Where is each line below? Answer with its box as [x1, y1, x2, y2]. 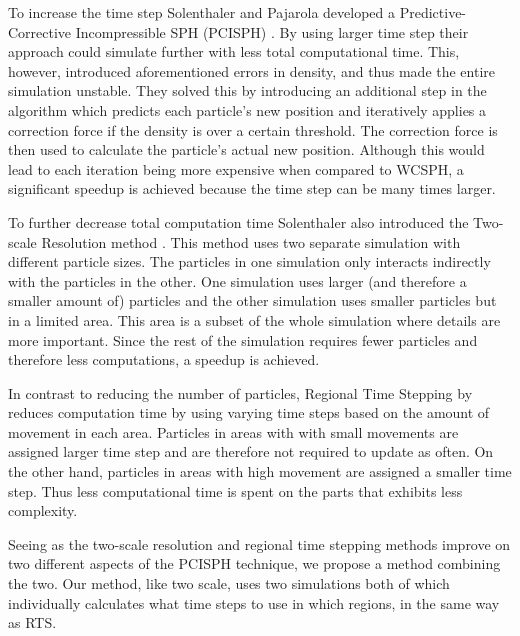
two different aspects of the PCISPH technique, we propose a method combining [8, 553, 501, 574]
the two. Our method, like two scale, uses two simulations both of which [8, 573, 450, 594]
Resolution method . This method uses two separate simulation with [41, 231, 461, 252]
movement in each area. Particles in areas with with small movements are [8, 421, 459, 442]
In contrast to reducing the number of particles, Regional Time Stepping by [8, 382, 473, 403]
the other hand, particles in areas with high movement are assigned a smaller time [8, 461, 512, 482]
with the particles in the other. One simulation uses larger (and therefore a [8, 270, 467, 291]
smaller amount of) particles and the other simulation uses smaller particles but [8, 290, 497, 311]
